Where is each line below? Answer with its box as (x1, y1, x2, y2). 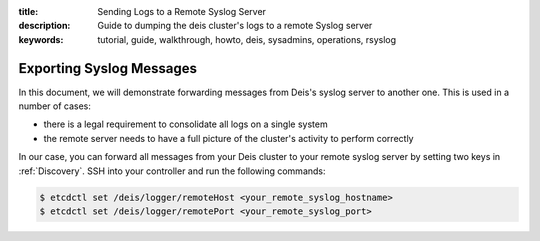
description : (18, 20, 71, 32)
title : (18, 6, 39, 17)
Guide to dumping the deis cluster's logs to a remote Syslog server (97, 20, 373, 32)
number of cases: (18, 100, 92, 112)
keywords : (18, 33, 64, 45)
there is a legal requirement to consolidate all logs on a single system (43, 118, 329, 130)
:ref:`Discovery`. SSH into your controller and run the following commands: (18, 165, 326, 177)
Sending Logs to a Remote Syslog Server (97, 6, 267, 17)
